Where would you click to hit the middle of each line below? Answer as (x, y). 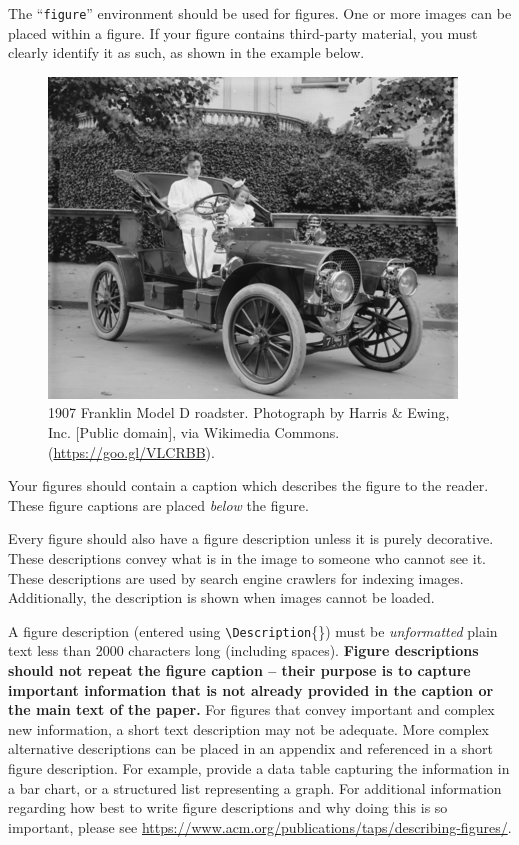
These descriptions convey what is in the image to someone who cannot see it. (247, 558)
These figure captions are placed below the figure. (158, 504)
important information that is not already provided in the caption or (251, 689)
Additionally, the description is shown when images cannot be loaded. (221, 597)
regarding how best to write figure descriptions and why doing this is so (228, 807)
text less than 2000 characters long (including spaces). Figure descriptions (243, 650)
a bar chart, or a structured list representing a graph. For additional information (255, 787)
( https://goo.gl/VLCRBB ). (131, 451)
